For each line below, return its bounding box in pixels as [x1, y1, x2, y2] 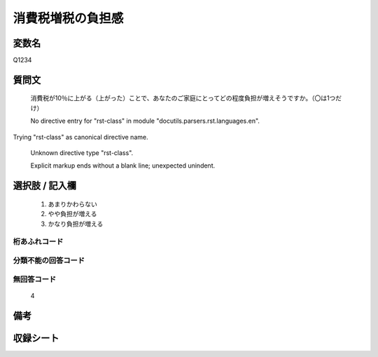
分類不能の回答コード [13, 255, 85, 265]
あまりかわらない [48, 200, 97, 208]
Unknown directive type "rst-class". [30, 149, 134, 157]
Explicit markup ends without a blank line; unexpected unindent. [30, 161, 216, 170]
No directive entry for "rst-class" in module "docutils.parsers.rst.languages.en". [30, 116, 260, 126]
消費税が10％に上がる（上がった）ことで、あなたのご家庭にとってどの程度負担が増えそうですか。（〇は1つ [30, 94, 336, 102]
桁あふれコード [13, 237, 64, 247]
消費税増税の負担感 [13, 11, 124, 26]
